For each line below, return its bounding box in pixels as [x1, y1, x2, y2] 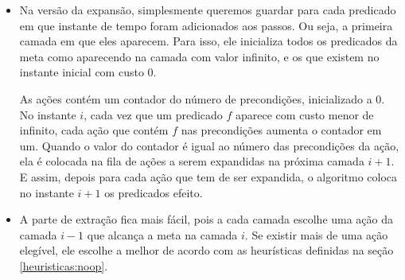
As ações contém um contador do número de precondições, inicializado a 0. [19, 90, 385, 107]
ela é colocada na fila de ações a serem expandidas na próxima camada [19, 153, 364, 169]
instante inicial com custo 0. [19, 64, 157, 80]
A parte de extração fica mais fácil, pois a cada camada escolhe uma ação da [19, 211, 394, 227]
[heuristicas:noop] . [19, 257, 108, 274]
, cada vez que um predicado [84, 106, 223, 122]
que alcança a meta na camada [87, 226, 238, 243]
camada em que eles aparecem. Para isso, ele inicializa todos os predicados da [19, 33, 398, 49]
